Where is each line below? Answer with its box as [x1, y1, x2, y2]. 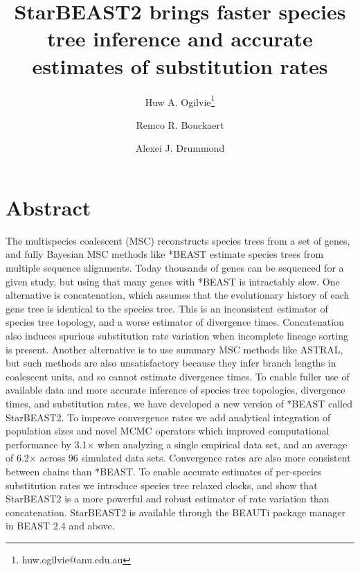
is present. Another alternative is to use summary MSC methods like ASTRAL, [6, 342, 343, 356]
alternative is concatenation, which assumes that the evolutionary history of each [6, 288, 350, 302]
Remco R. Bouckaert [136, 117, 224, 132]
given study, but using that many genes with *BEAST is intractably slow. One [6, 274, 340, 288]
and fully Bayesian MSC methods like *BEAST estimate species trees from [6, 247, 324, 261]
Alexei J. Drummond [135, 141, 225, 155]
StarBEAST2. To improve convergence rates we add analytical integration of [6, 410, 331, 424]
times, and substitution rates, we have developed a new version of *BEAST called [6, 396, 352, 410]
